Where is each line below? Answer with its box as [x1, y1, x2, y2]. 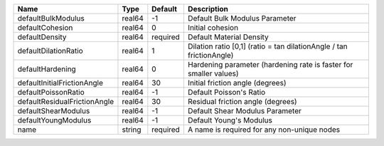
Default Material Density [187, 32, 270, 42]
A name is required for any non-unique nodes [187, 125, 341, 135]
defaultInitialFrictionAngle [17, 78, 103, 88]
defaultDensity [17, 32, 67, 42]
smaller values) [187, 68, 239, 78]
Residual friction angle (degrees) [187, 97, 298, 106]
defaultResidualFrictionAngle [17, 97, 114, 106]
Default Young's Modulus [187, 115, 273, 125]
